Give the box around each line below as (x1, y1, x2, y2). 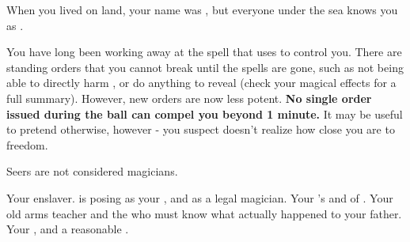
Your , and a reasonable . (6, 221, 129, 237)
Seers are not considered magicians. (6, 163, 178, 180)
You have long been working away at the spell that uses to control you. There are (6, 43, 402, 60)
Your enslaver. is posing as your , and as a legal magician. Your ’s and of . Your (6, 189, 393, 206)
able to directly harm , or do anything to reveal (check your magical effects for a (6, 74, 397, 91)
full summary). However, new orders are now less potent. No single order (6, 89, 372, 106)
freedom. (6, 136, 48, 153)
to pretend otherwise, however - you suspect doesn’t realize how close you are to (6, 121, 395, 138)
